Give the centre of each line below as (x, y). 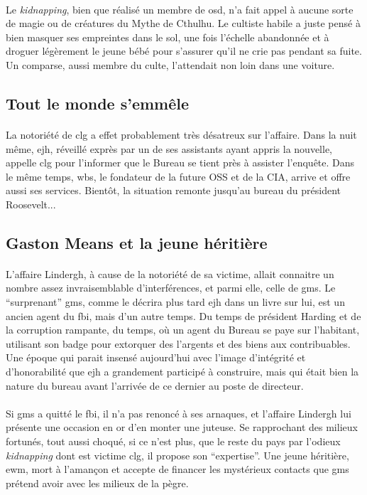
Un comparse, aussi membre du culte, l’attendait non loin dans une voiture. (170, 64)
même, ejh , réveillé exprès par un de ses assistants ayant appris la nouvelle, (169, 148)
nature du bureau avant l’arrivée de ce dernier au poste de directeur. (155, 385)
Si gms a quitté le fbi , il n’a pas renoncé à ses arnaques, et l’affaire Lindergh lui (179, 413)
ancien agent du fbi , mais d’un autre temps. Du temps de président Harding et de (183, 315)
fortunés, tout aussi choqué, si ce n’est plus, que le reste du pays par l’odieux (173, 441)
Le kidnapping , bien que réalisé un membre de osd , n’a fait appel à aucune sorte (180, 9)
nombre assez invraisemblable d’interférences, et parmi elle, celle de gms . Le (171, 288)
